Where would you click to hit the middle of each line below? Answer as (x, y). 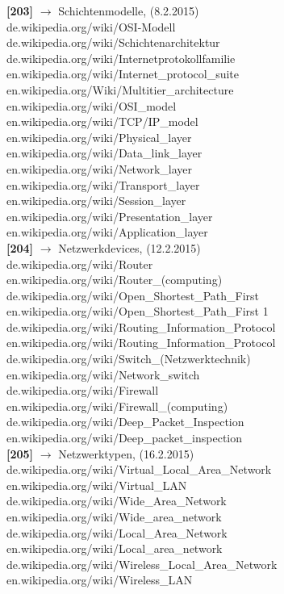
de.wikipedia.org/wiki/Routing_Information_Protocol (141, 326)
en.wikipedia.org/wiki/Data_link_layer (104, 153)
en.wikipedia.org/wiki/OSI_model (92, 105)
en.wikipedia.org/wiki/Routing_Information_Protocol (141, 343)
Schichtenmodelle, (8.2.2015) (129, 10)
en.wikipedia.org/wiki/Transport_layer (103, 184)
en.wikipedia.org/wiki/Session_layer (96, 201)
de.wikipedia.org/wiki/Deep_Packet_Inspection (125, 422)
